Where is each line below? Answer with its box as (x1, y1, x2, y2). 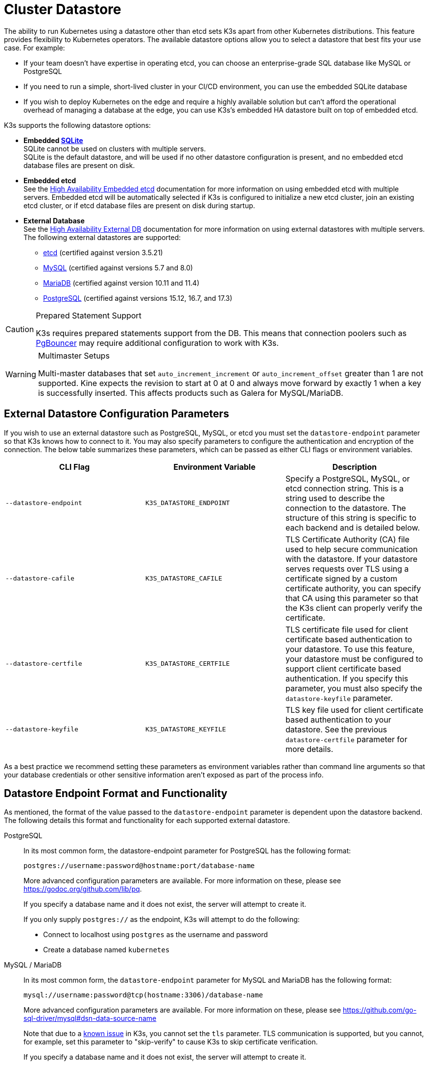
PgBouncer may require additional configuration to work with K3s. (36, 338, 279, 348)
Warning (5, 369, 36, 379)
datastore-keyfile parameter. (285, 693, 393, 703)
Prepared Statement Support (36, 310, 142, 320)
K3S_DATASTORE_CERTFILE (145, 660, 230, 668)
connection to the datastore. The (285, 503, 406, 513)
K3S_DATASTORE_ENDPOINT (145, 499, 230, 507)
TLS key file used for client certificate (285, 704, 424, 715)
